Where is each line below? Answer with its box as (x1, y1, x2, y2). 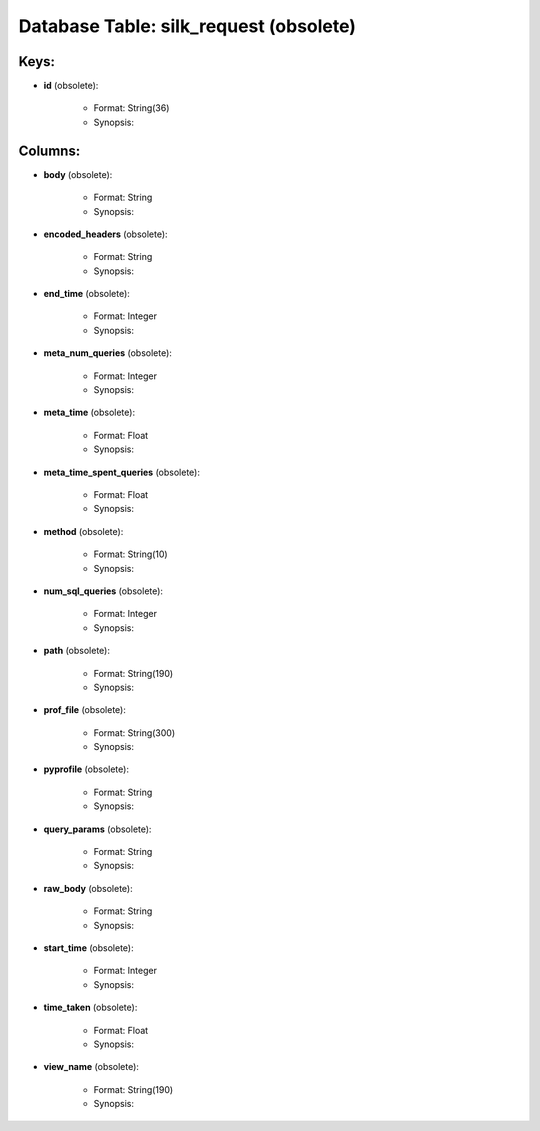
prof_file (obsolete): (43, 704, 127, 716)
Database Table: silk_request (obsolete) (18, 15, 357, 37)
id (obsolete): (43, 80, 99, 92)
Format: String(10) (93, 548, 169, 560)
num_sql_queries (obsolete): (43, 585, 164, 597)
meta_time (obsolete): (43, 406, 135, 419)
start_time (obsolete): (43, 941, 134, 954)
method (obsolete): (43, 525, 124, 537)
